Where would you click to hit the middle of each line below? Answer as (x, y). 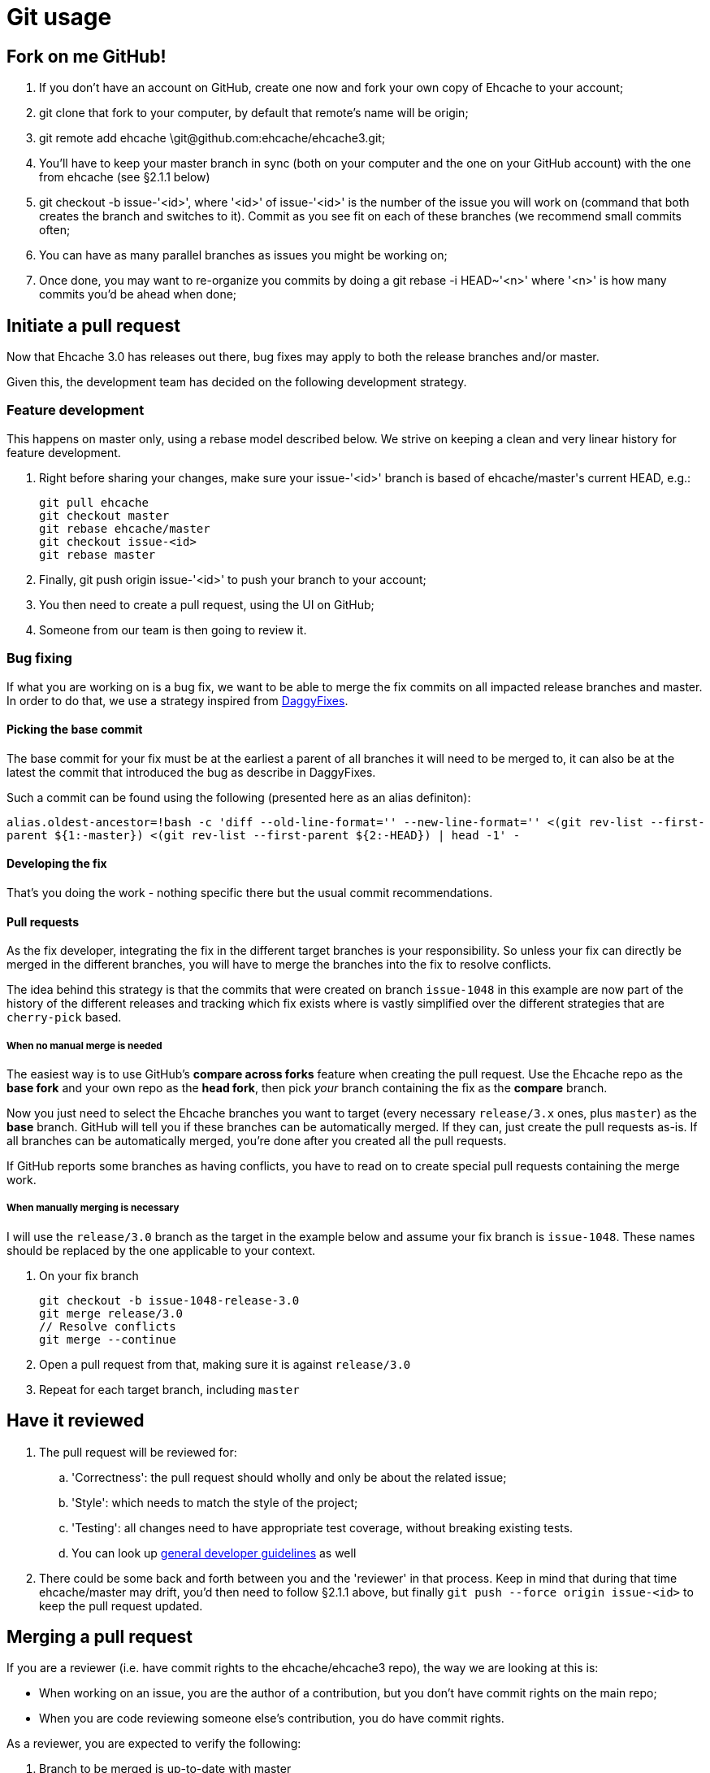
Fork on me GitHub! (87, 56)
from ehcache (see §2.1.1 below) (125, 177)
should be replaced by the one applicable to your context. (161, 1250)
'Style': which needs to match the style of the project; (215, 1502)
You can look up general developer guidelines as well (214, 1553)
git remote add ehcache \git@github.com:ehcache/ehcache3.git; (212, 138)
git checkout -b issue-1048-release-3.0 (169, 1300)
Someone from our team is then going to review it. (173, 629)
